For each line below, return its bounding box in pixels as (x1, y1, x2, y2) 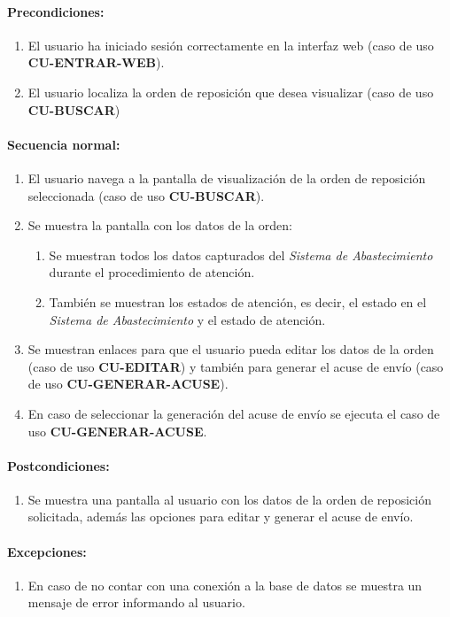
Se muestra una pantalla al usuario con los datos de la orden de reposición (27, 490, 431, 508)
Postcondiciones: (7, 456, 110, 474)
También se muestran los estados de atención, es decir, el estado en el (49, 292, 427, 311)
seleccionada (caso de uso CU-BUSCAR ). (27, 186, 265, 204)
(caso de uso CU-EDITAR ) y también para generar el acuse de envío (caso (27, 357, 444, 375)
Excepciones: (7, 542, 87, 560)
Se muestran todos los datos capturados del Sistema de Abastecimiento (49, 245, 433, 264)
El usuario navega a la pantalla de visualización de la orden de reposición (27, 168, 426, 187)
